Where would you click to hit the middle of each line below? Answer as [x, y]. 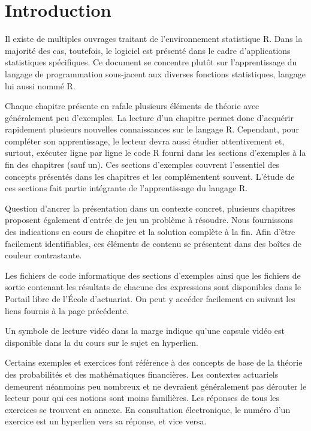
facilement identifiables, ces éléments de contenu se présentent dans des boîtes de [153, 243]
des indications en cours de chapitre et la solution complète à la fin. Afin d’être [150, 232]
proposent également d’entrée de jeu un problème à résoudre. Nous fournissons [149, 220]
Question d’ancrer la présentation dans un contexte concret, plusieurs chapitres [150, 208]
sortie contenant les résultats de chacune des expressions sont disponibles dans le [153, 287]
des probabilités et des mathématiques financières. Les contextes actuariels [142, 374]
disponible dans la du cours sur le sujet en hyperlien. [102, 342]
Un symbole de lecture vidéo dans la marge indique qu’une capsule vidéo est [145, 331]
